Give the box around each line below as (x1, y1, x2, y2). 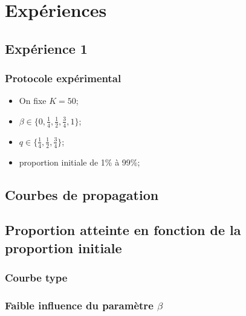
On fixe (19, 94, 47, 107)
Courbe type (5, 270, 68, 285)
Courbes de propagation (5, 185, 159, 204)
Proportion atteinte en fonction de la (5, 221, 241, 239)
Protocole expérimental (5, 71, 121, 86)
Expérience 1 (5, 39, 88, 57)
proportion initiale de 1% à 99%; (19, 155, 140, 168)
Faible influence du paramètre (5, 297, 154, 312)
